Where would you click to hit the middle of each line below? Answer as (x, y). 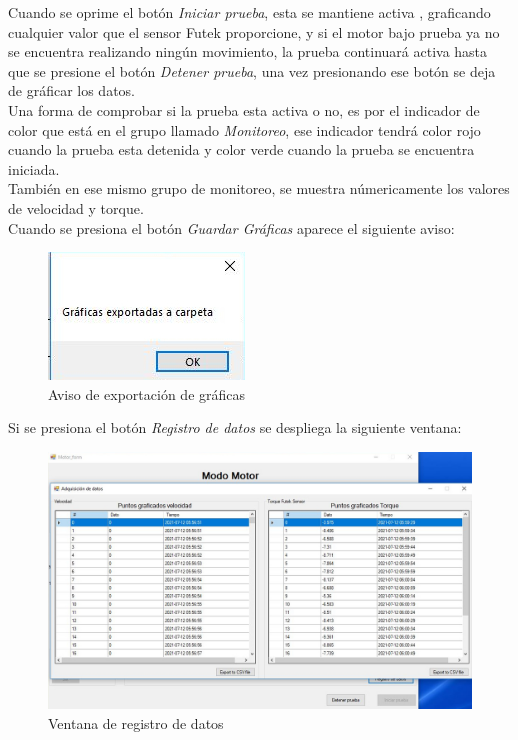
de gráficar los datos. (72, 90)
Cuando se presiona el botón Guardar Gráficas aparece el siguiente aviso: (231, 227)
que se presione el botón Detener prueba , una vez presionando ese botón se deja (252, 70)
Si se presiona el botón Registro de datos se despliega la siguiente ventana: (235, 427)
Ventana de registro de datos (136, 723)
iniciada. (34, 168)
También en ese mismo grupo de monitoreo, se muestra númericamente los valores (259, 188)
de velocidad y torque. (76, 207)
